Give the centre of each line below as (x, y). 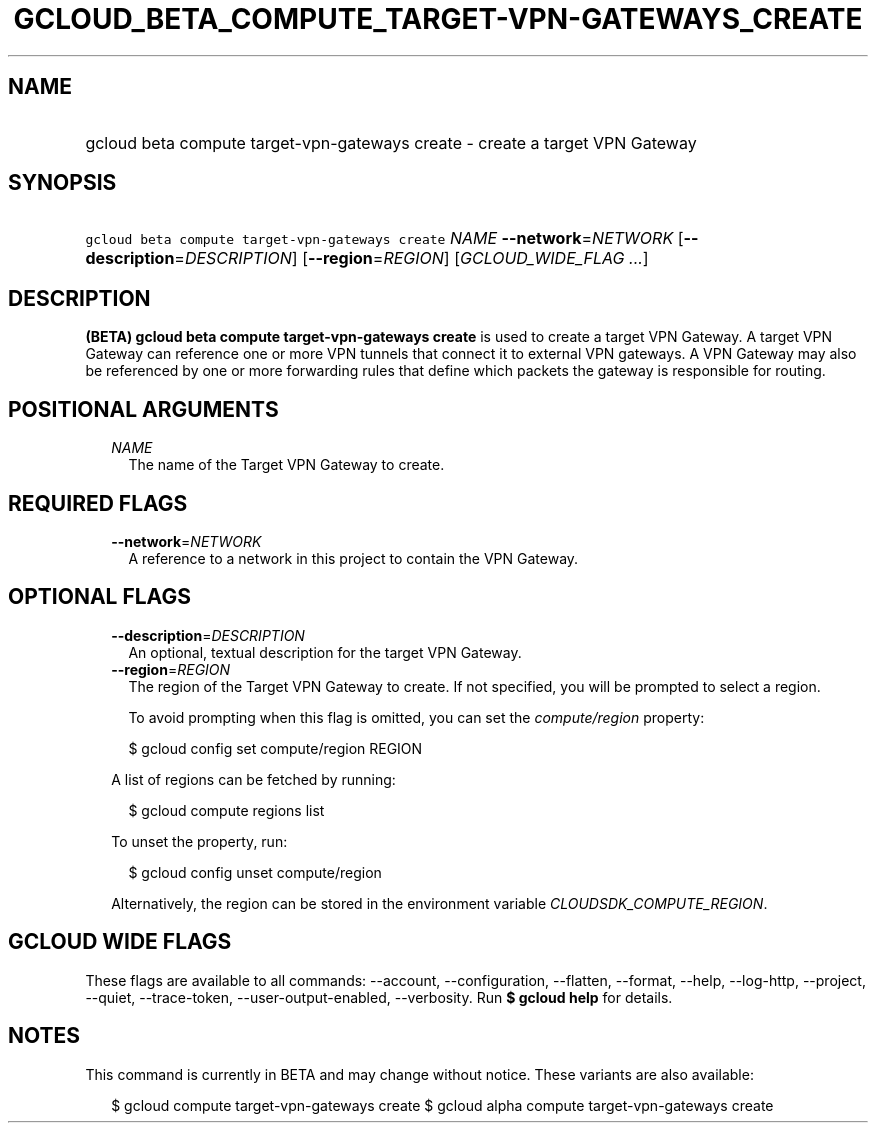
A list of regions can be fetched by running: (253, 779)
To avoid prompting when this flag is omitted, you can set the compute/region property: (416, 717)
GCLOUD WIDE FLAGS (120, 942)
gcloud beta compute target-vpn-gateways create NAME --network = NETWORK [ (384, 238)
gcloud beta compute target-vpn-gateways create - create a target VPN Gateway (391, 142)
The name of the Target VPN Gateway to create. (286, 465)
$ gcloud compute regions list (226, 810)
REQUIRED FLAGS (98, 503)
